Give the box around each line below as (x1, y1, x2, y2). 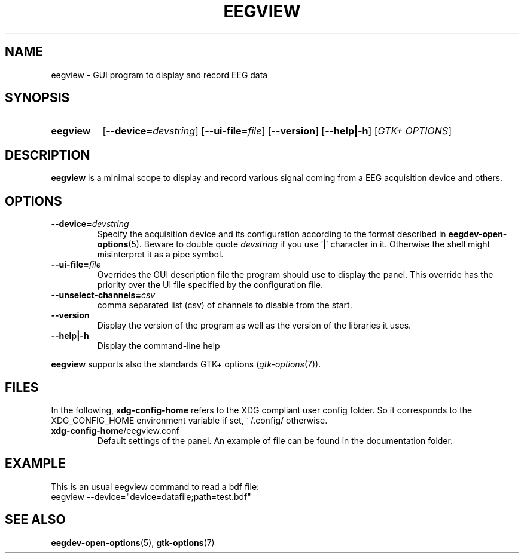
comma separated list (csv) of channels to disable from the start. (97, 300, 352, 311)
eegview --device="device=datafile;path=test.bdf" (51, 491, 251, 502)
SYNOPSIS (5, 90, 70, 106)
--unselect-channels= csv (51, 290, 156, 301)
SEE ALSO (5, 512, 66, 528)
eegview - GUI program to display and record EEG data (51, 69, 268, 80)
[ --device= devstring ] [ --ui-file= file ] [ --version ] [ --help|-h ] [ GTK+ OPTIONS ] (102, 125, 452, 137)
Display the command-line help (97, 341, 220, 351)
